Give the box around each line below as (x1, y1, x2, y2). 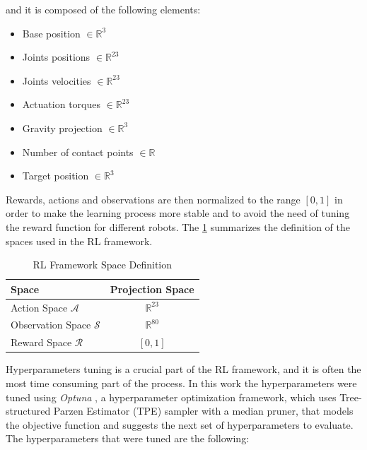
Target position (22, 168, 89, 183)
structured (6, 403, 51, 418)
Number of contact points (22, 144, 134, 159)
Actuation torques (22, 97, 100, 112)
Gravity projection (22, 120, 103, 135)
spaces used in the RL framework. (6, 233, 153, 248)
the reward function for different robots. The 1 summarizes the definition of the (6, 219, 350, 234)
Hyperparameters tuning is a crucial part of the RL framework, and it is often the (6, 362, 361, 377)
